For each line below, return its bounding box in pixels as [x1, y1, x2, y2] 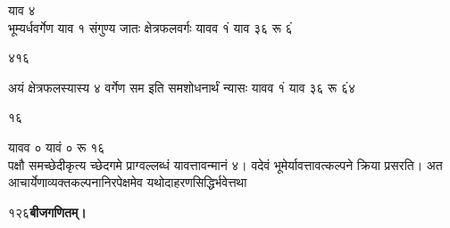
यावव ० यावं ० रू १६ [8, 137, 105, 156]
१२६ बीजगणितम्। [8, 202, 87, 221]
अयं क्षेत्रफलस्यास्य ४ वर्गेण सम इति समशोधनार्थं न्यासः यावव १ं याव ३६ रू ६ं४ [8, 77, 355, 96]
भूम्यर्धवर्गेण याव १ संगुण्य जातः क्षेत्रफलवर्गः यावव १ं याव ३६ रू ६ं [8, 18, 293, 37]
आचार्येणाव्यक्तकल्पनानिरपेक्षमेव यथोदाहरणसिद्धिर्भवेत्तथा [8, 173, 247, 191]
